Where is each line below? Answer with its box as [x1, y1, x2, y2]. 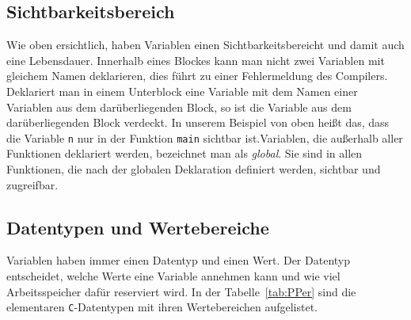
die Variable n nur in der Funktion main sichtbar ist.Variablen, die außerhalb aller [6, 129, 403, 146]
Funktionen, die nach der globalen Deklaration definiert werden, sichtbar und [6, 161, 381, 177]
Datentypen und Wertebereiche [6, 215, 269, 239]
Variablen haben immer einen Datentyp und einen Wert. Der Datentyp [6, 252, 350, 269]
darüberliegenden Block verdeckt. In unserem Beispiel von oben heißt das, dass [6, 114, 390, 131]
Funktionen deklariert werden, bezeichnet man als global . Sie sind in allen [6, 145, 363, 162]
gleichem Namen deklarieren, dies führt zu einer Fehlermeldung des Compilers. [6, 67, 388, 84]
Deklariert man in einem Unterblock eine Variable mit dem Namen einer [6, 82, 358, 99]
